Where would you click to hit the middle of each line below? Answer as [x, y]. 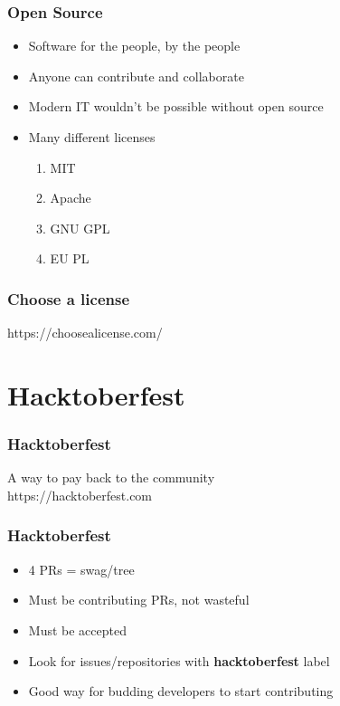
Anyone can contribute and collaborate [136, 76]
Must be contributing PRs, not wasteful [139, 600]
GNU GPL [80, 228]
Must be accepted [77, 630]
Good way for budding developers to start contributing [181, 691]
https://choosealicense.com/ [85, 333]
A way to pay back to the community [111, 477]
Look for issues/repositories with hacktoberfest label [179, 660]
